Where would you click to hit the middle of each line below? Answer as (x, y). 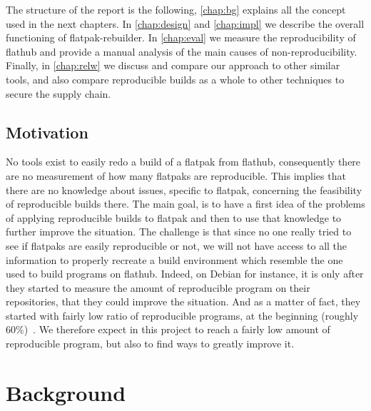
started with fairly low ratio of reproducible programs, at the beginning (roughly (182, 315)
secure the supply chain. (59, 93)
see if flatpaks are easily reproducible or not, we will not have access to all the (177, 245)
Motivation (47, 132)
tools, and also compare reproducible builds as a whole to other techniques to (175, 79)
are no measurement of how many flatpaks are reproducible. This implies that (176, 175)
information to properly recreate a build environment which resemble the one (174, 259)
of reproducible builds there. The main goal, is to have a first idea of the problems (185, 204)
